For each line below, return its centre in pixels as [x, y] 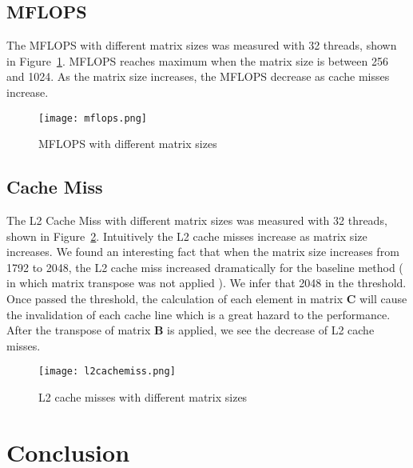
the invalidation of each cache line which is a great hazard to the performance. [199, 314]
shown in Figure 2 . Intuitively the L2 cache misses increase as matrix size [187, 236]
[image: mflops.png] [93, 118]
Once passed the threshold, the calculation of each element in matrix [175, 298]
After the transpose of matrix [79, 330]
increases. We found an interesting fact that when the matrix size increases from [203, 252]
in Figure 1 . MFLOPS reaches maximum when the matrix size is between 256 [197, 60]
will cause [383, 298]
